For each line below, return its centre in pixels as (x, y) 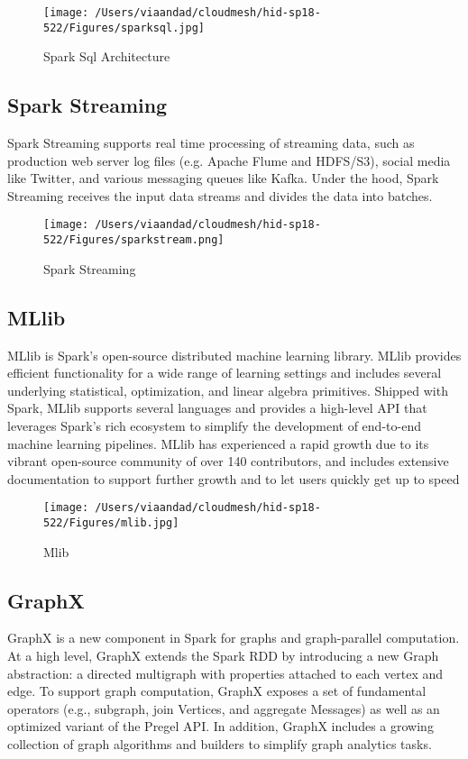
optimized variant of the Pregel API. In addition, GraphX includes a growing (220, 726)
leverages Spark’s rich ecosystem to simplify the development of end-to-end (214, 425)
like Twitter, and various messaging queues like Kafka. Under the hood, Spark (223, 178)
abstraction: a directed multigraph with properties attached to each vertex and (225, 673)
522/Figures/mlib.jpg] (111, 523)
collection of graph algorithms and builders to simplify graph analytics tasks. (220, 744)
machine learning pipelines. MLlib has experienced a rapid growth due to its (218, 443)
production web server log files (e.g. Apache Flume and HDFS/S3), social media (229, 160)
